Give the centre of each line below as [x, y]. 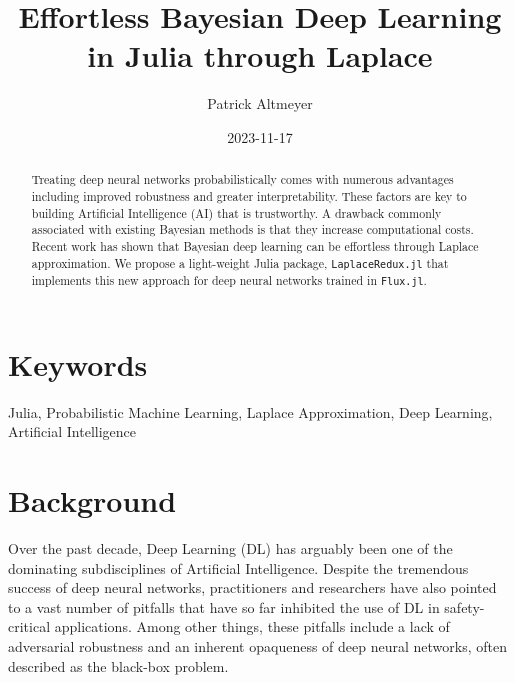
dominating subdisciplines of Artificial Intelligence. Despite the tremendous [238, 567]
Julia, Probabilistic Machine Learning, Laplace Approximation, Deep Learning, [250, 411]
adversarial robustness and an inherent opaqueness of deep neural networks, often [257, 646]
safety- [464, 606]
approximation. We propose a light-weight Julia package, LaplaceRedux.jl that [240, 262]
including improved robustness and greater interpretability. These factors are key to [249, 195]
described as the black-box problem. [118, 665]
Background [92, 500]
